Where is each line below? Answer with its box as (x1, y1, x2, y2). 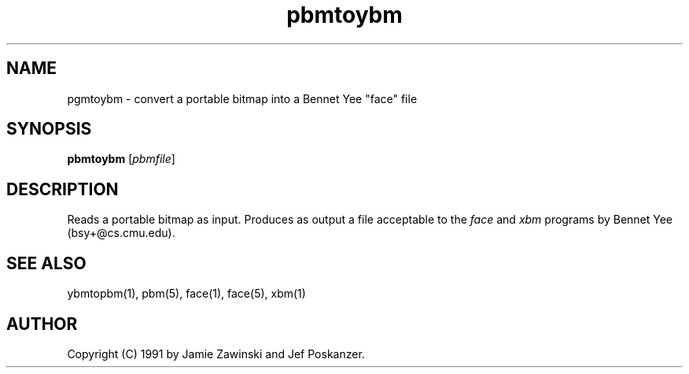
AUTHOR (6, 313, 78, 334)
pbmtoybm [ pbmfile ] (67, 152, 175, 166)
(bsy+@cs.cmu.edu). (67, 226, 175, 240)
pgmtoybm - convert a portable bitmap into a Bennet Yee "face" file (67, 91, 418, 106)
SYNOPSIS (6, 119, 92, 139)
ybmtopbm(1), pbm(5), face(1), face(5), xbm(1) (67, 287, 306, 301)
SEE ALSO (6, 253, 87, 273)
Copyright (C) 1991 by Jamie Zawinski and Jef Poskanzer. (67, 346, 365, 361)
